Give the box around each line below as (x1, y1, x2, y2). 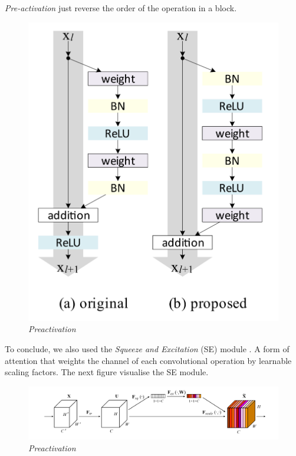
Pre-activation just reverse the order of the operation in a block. (5, 2, 237, 14)
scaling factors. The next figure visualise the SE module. (5, 366, 209, 378)
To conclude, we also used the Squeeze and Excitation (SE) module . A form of (5, 342, 290, 355)
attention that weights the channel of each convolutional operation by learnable (5, 354, 292, 366)
